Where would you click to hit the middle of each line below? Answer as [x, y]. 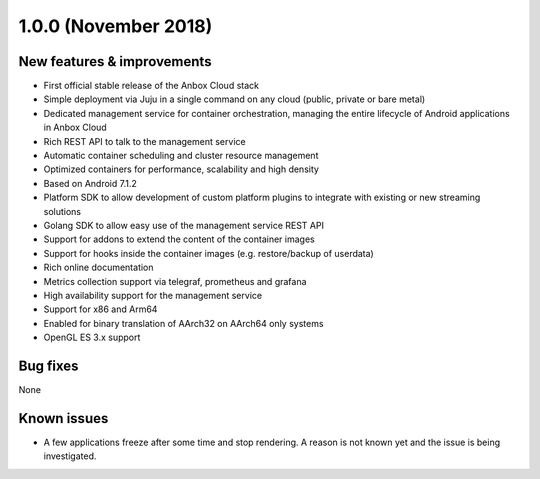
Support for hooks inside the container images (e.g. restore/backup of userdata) [208, 253]
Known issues [63, 418]
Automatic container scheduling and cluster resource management [181, 156]
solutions [62, 211]
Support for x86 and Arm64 [100, 309]
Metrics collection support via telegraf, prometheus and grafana [175, 281]
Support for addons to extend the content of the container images [179, 239]
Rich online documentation [98, 267]
